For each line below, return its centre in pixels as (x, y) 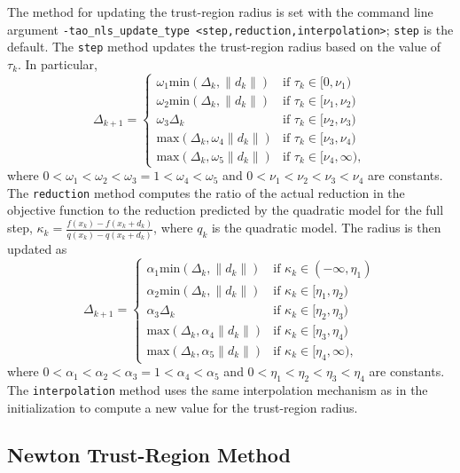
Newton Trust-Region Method (149, 455)
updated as (37, 248)
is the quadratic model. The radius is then (326, 228)
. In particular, (58, 63)
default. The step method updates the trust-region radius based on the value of (224, 47)
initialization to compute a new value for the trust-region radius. (183, 407)
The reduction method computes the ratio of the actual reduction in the (206, 192)
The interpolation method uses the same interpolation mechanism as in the (218, 389)
